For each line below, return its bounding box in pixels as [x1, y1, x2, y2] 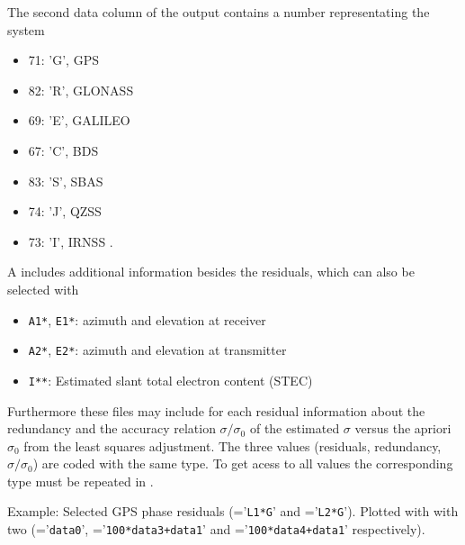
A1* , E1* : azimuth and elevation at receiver [28, 310, 266, 329]
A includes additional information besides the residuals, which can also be [7, 262, 415, 281]
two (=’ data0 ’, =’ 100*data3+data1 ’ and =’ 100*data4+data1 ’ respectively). [7, 520, 425, 539]
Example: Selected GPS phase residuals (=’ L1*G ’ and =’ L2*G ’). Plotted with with [7, 502, 459, 521]
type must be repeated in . [7, 471, 154, 490]
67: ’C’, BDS [28, 141, 99, 159]
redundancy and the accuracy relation [7, 419, 216, 438]
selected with [7, 279, 79, 298]
